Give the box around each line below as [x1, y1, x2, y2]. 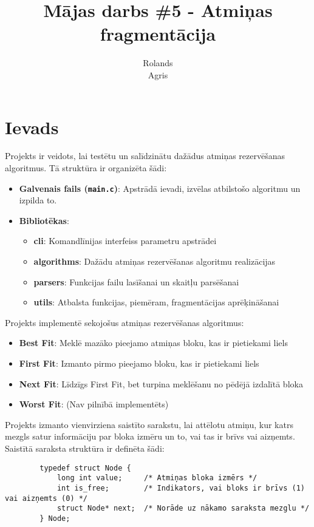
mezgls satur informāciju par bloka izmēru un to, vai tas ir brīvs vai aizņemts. [5, 430, 295, 443]
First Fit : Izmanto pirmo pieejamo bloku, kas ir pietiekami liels [19, 357, 259, 370]
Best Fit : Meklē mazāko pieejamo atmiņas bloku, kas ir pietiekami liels [19, 336, 288, 349]
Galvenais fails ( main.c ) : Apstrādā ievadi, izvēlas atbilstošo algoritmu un [19, 182, 301, 194]
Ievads [5, 114, 59, 139]
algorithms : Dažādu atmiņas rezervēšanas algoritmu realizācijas [33, 255, 276, 268]
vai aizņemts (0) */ [5, 494, 88, 503]
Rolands [143, 56, 173, 69]
